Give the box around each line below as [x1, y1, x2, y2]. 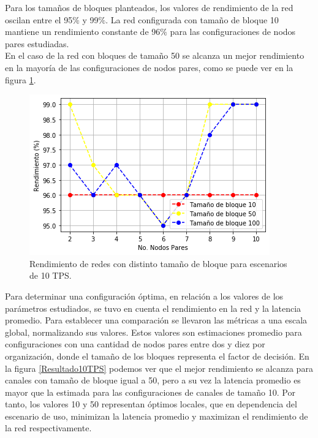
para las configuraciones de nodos [170, 25, 296, 38]
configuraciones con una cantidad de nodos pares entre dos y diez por [5, 338, 265, 350]
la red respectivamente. [5, 421, 92, 434]
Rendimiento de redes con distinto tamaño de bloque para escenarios [29, 257, 287, 270]
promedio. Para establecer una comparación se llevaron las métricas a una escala [5, 314, 308, 327]
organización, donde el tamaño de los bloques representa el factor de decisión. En [5, 349, 309, 362]
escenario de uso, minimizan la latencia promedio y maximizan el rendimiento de [5, 409, 308, 422]
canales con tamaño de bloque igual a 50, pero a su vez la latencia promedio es [5, 374, 301, 387]
